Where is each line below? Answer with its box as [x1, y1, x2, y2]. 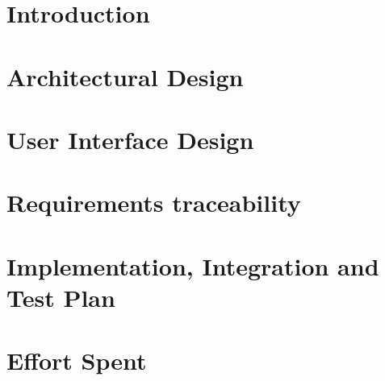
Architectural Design [6, 60, 244, 93]
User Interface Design [6, 122, 254, 155]
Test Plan [6, 280, 115, 313]
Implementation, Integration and [6, 249, 379, 282]
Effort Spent [6, 344, 147, 377]
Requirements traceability [6, 186, 301, 219]
